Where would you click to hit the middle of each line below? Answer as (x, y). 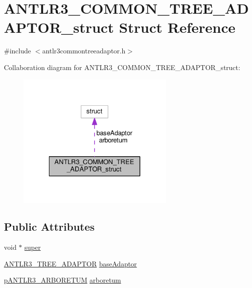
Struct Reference (177, 27)
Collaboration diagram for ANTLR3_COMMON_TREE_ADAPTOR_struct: (122, 67)
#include (18, 51)
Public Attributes (49, 227)
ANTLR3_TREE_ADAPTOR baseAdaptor (70, 263)
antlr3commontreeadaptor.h (84, 51)
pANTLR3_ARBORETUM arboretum (63, 280)
